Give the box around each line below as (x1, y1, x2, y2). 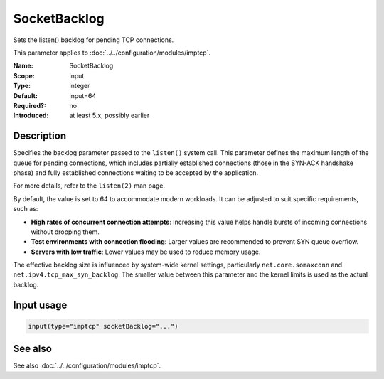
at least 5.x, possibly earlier (69, 111, 150, 120)
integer (69, 82, 90, 90)
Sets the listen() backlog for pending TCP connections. (13, 36, 174, 44)
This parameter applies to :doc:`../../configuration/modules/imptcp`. (13, 48, 211, 57)
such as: (13, 205, 38, 213)
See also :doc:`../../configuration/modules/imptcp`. (13, 361, 161, 370)
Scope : (13, 71, 35, 80)
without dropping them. (31, 228, 100, 236)
